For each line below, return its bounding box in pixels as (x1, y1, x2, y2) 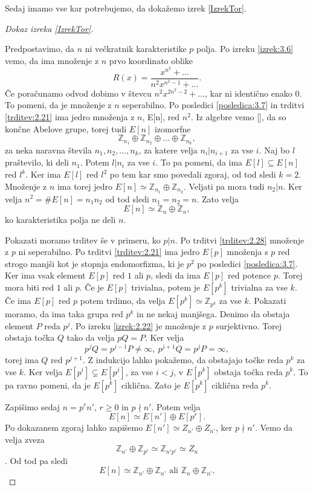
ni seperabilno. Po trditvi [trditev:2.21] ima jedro (18, 245, 200, 258)
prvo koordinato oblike (109, 54, 193, 66)
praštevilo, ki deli (5, 156, 69, 169)
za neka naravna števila (5, 144, 92, 156)
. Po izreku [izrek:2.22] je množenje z (70, 319, 207, 332)
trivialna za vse (231, 281, 288, 294)
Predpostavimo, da (5, 42, 75, 55)
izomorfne (154, 122, 191, 135)
